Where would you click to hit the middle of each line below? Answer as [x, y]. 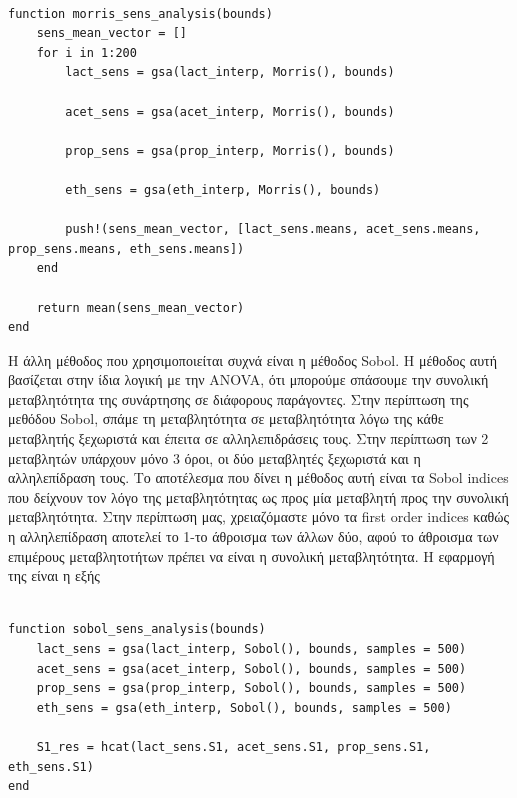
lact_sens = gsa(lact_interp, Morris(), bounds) [230, 72]
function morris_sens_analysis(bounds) [140, 13]
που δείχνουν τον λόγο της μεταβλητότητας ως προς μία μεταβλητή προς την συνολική [258, 496]
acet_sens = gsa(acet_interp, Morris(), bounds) [230, 111]
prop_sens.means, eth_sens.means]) [126, 248]
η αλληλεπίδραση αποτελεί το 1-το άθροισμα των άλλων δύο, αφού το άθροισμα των [253, 536]
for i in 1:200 [86, 52]
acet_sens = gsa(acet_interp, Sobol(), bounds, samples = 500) [251, 668]
